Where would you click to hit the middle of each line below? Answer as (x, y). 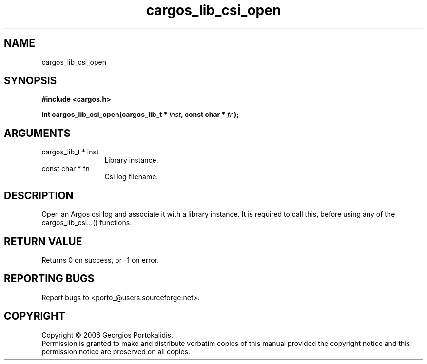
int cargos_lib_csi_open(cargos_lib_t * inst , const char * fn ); (140, 115)
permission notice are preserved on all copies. (116, 351)
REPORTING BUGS (49, 279)
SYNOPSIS (30, 81)
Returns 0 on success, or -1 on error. (100, 260)
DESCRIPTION (39, 195)
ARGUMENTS (37, 133)
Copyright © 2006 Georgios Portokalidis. (107, 335)
